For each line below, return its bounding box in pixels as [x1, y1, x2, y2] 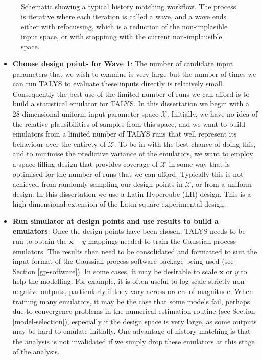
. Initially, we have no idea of [167, 108, 258, 119]
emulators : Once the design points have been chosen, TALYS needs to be [12, 226, 246, 236]
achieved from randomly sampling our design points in [12, 178, 183, 189]
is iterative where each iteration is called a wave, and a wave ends [21, 11, 226, 21]
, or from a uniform [191, 178, 252, 189]
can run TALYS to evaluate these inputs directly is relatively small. [12, 78, 224, 89]
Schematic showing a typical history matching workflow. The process [21, 1, 236, 11]
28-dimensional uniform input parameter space [12, 108, 159, 119]
